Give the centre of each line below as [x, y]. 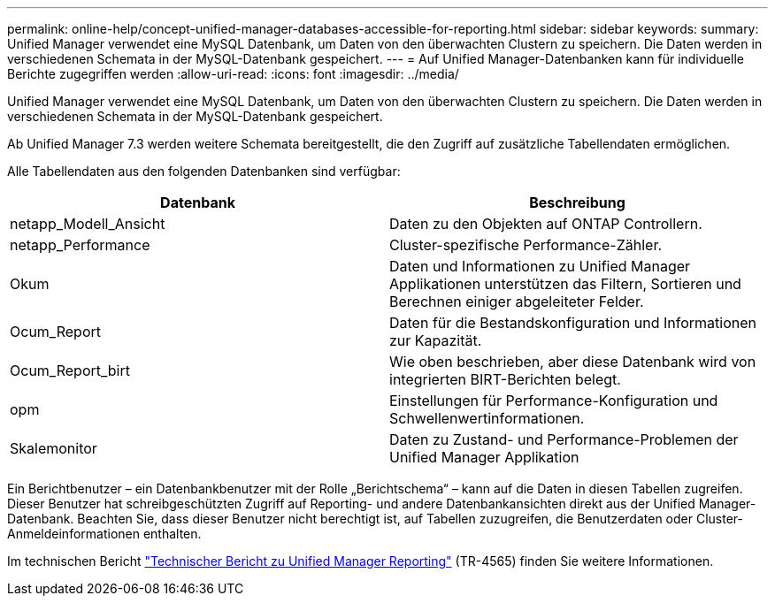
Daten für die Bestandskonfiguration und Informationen [573, 323]
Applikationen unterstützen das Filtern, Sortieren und [565, 284]
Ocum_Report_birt [70, 370]
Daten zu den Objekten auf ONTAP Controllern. [546, 224]
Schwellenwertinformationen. [487, 418]
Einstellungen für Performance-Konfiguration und [554, 401]
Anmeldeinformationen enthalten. [104, 534]
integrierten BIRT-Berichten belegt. [505, 379]
